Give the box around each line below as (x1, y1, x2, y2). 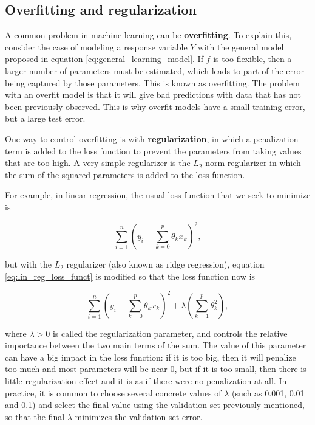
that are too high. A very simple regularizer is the (5, 156, 191, 169)
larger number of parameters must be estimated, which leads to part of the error (5, 64, 304, 77)
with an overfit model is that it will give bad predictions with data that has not (5, 88, 301, 101)
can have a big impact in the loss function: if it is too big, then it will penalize (5, 350, 296, 363)
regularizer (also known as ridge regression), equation (66, 258, 265, 271)
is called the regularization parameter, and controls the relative (52, 327, 288, 339)
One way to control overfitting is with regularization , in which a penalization (5, 132, 299, 145)
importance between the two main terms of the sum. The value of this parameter (5, 339, 307, 351)
